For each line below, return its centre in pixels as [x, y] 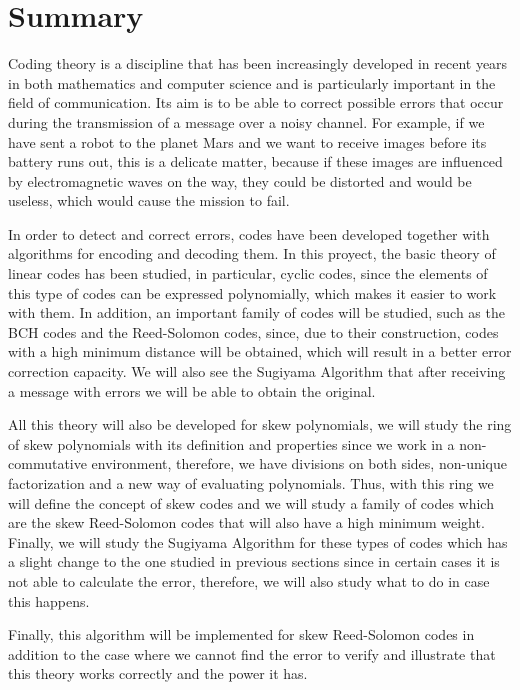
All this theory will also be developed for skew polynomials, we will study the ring [260, 424]
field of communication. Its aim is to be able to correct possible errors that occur [256, 102]
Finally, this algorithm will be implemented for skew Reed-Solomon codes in [241, 634]
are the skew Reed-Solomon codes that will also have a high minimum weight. [246, 522]
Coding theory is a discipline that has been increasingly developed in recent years [258, 63]
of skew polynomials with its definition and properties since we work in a [231, 443]
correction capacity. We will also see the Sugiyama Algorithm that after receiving [257, 371]
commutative [47, 463]
